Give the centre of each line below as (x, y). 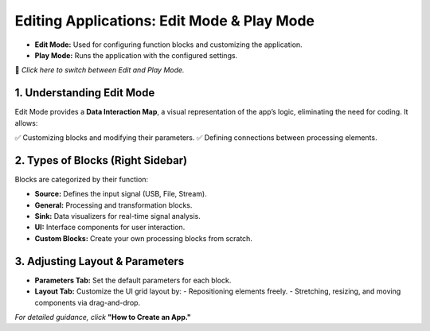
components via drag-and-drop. (88, 302)
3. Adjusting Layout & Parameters (100, 261)
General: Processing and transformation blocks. (113, 205)
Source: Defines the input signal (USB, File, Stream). (121, 194)
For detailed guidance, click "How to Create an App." (103, 317)
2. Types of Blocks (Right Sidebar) (101, 160)
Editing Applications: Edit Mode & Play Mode (164, 21)
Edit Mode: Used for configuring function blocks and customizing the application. (168, 45)
